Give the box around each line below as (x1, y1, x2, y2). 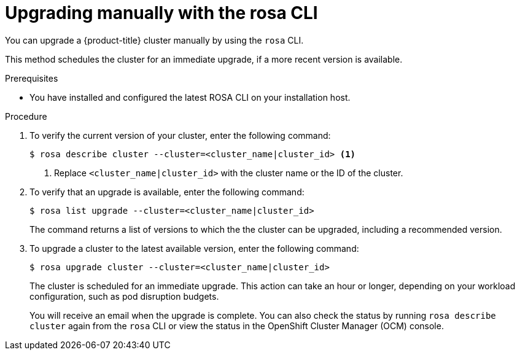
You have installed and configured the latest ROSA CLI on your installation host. (29, 92, 351, 103)
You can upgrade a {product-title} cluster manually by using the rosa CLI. (5, 34, 304, 45)
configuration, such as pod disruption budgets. (29, 291, 219, 302)
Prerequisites (5, 72, 58, 84)
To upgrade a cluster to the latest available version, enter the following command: (29, 243, 359, 254)
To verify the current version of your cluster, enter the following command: (29, 130, 331, 141)
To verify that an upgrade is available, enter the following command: (29, 186, 305, 197)
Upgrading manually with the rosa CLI (5, 2, 318, 23)
